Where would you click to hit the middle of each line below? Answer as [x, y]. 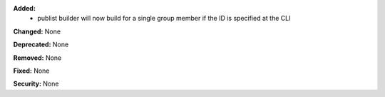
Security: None [36, 84]
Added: [24, 8]
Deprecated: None [41, 45]
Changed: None [37, 31]
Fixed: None [31, 71]
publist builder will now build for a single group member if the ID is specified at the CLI [164, 19]
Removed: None [37, 58]
